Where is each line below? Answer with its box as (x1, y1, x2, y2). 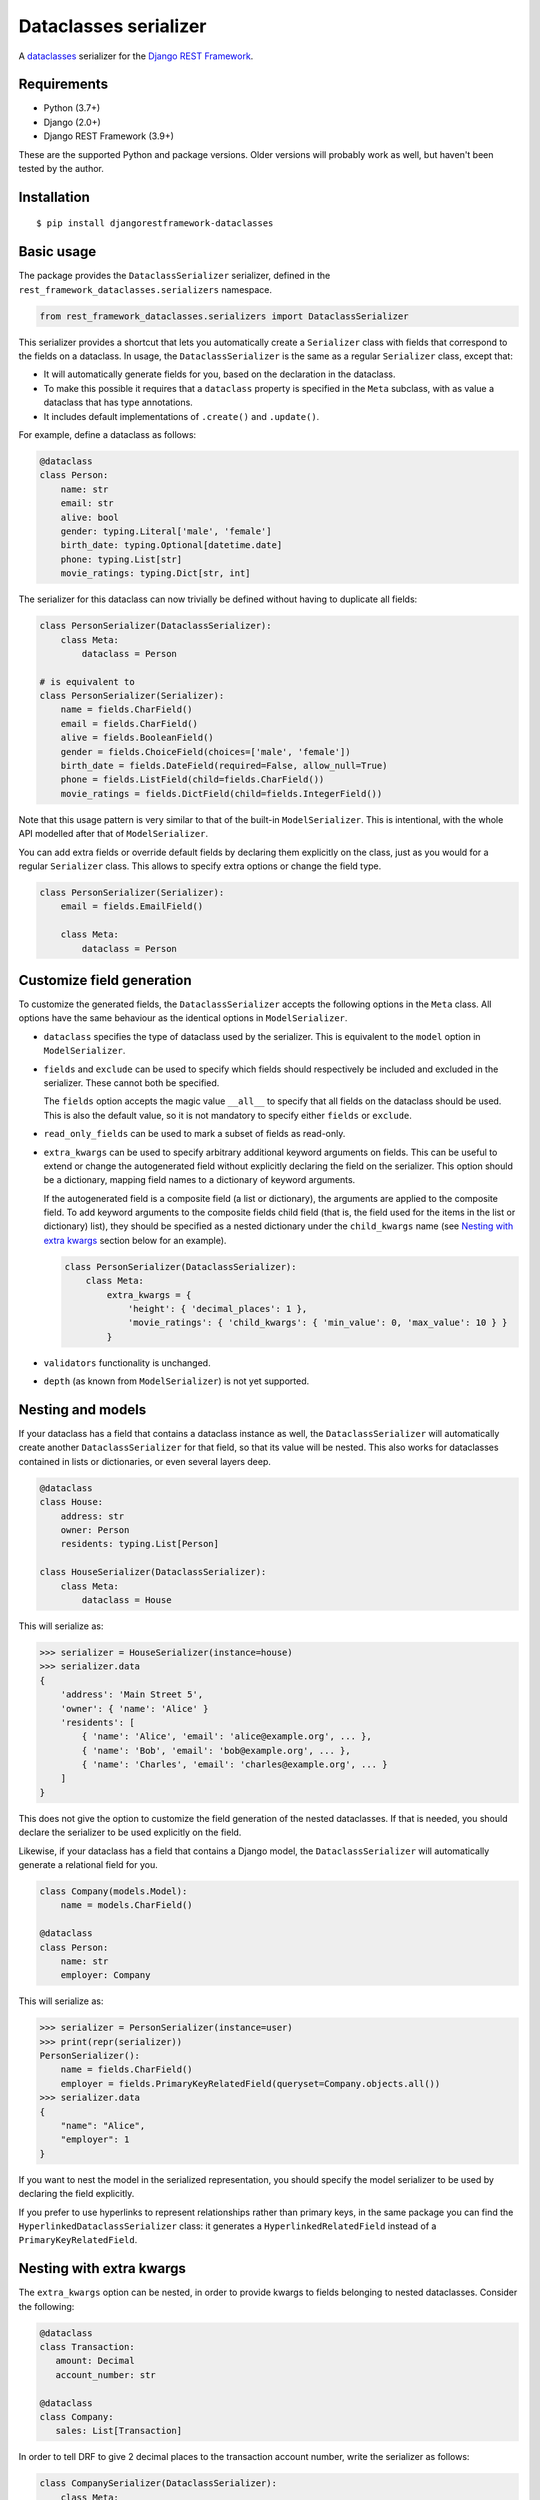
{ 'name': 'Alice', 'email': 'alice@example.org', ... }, (81, 1731, 372, 1742)
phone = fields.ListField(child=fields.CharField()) (60, 774, 325, 785)
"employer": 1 (60, 2134, 130, 2145)
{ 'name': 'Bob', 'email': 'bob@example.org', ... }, (81, 1745, 351, 1756)
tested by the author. (18, 163, 104, 175)
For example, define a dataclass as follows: (18, 429, 197, 441)
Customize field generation (18, 971, 192, 989)
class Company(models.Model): (39, 1885, 188, 1897)
